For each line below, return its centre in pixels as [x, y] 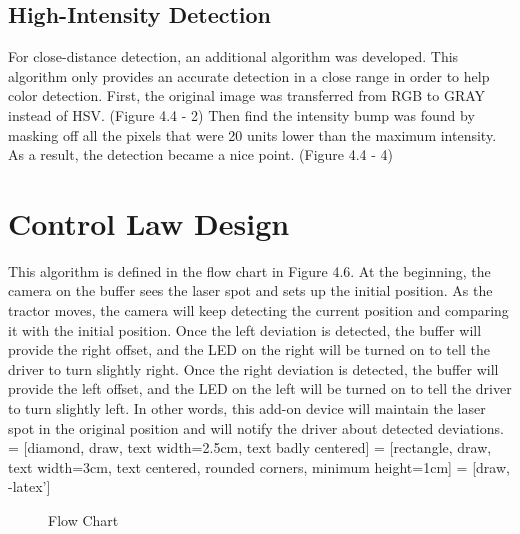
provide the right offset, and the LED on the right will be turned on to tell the [249, 349]
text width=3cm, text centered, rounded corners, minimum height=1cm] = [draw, [259, 466]
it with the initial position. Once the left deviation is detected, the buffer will [245, 329]
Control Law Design [149, 222]
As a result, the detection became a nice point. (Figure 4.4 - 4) [200, 154]
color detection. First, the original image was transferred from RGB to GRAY [247, 95]
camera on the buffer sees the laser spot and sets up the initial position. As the [250, 290]
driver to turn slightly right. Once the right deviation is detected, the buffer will [253, 368]
